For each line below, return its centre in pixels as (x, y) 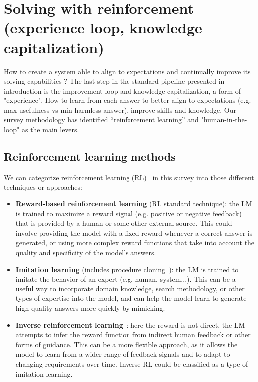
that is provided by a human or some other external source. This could (124, 223)
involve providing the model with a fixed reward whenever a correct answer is (134, 233)
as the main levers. (50, 130)
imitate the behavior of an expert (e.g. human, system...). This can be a (126, 279)
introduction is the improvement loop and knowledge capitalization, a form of (123, 90)
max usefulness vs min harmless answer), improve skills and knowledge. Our (120, 110)
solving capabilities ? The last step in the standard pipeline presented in (114, 81)
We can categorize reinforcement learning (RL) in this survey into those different (129, 177)
